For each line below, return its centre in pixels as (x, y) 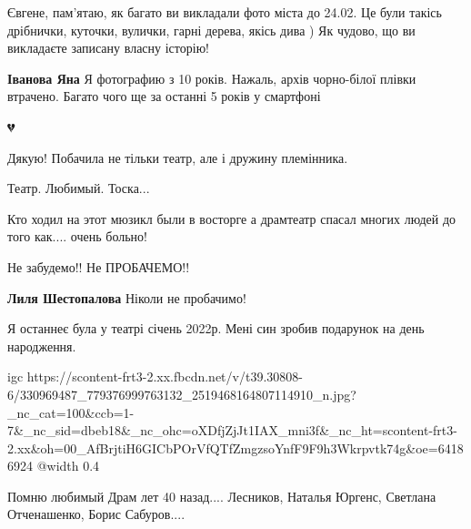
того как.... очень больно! (77, 236)
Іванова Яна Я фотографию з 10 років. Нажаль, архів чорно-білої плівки (212, 78)
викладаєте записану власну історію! (109, 48)
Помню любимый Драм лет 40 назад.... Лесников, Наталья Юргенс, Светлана (222, 496)
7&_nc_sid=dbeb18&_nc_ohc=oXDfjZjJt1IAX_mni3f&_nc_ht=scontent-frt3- (232, 430)
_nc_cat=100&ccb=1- (71, 412)
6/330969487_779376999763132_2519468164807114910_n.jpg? (182, 394)
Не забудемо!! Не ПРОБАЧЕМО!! (99, 266)
